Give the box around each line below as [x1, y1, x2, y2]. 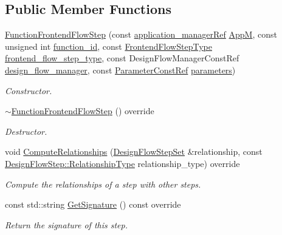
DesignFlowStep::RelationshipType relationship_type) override [5, 157, 240, 169]
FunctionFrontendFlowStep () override [11, 104, 154, 117]
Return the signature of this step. [5, 218, 128, 231]
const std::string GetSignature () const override [5, 198, 181, 211]
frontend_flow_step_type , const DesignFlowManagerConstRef [5, 52, 239, 64]
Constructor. [5, 84, 52, 97]
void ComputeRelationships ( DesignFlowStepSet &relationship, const [5, 145, 263, 158]
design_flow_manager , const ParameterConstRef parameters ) [5, 63, 236, 76]
